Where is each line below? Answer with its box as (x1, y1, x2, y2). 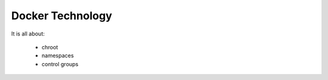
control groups (41, 60, 79, 67)
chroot (41, 43, 58, 51)
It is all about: (11, 30, 45, 37)
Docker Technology (11, 9, 112, 22)
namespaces (41, 52, 74, 60)
